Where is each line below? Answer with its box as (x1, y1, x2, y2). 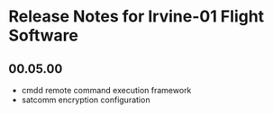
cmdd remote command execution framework (21, 85, 192, 95)
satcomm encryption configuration (21, 94, 150, 105)
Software (8, 25, 78, 46)
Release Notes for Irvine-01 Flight (8, 6, 265, 27)
